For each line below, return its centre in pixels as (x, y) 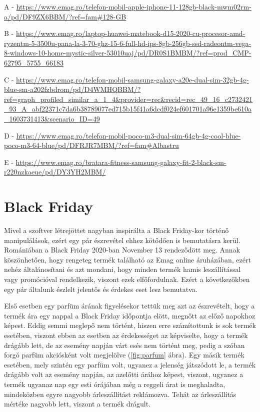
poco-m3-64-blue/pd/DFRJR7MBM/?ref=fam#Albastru (91, 145)
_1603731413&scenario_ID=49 (52, 118)
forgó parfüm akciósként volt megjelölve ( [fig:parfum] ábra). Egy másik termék (124, 355)
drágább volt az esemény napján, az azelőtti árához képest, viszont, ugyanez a (124, 374)
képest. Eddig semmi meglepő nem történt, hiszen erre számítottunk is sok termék (130, 325)
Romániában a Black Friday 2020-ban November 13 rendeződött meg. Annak (122, 250)
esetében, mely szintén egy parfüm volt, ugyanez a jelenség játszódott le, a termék (130, 364)
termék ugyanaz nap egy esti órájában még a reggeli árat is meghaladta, (115, 384)
